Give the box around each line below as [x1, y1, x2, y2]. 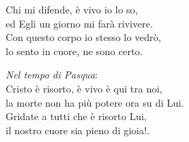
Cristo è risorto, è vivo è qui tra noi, [6, 81, 162, 95]
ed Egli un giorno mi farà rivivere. [6, 16, 153, 30]
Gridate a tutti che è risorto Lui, [6, 109, 147, 124]
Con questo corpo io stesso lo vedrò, [6, 30, 161, 45]
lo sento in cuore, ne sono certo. [6, 43, 143, 58]
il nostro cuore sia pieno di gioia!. [6, 122, 150, 137]
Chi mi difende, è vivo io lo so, [6, 2, 138, 16]
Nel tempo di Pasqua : [6, 67, 98, 82]
